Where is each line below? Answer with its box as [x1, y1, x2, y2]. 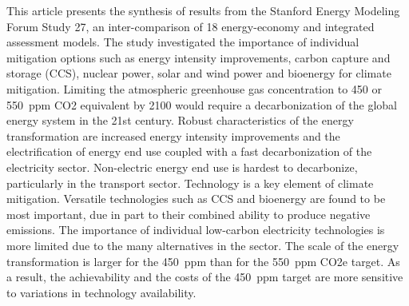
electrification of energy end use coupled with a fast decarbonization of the [6, 143, 372, 160]
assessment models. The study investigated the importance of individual [6, 34, 359, 50]
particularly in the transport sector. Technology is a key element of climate [6, 174, 374, 191]
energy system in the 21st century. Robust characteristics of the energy [6, 112, 354, 129]
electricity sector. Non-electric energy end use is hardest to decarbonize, [6, 158, 358, 175]
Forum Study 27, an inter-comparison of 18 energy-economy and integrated [6, 18, 375, 34]
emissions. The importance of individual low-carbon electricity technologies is [6, 221, 385, 238]
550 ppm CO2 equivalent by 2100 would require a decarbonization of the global [6, 96, 397, 113]
